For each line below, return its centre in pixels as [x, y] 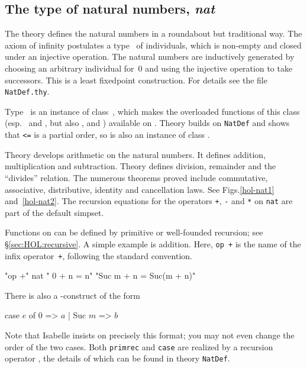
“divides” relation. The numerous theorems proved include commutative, [136, 177]
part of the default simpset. [54, 212]
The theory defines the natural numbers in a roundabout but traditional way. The [153, 33]
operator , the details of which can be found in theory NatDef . [117, 358]
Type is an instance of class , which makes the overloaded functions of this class [152, 111]
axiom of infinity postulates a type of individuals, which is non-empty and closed [153, 45]
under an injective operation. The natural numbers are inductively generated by [150, 57]
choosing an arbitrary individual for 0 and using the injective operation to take [149, 68]
